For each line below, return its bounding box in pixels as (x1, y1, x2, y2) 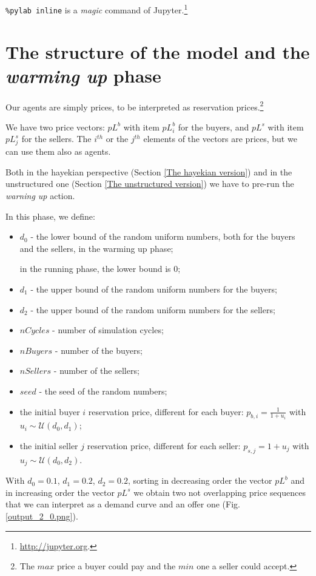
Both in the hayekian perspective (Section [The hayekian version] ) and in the (5, 165, 292, 178)
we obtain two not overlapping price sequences (133, 486, 306, 498)
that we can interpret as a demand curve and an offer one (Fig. (5, 498, 240, 510)
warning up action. (5, 189, 75, 202)
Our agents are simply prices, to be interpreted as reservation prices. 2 (5, 98, 264, 113)
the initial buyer (19, 405, 80, 418)
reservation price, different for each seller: (87, 439, 241, 452)
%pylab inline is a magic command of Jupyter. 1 (5, 2, 188, 16)
